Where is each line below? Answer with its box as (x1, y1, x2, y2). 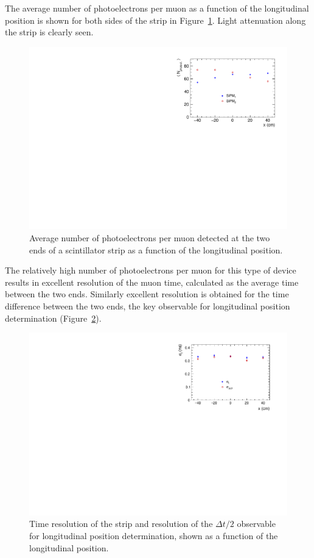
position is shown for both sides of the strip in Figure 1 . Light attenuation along (5, 13, 306, 26)
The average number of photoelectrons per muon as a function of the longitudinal (5, 2, 309, 14)
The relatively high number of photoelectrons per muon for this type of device (5, 264, 296, 277)
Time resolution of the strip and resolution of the (29, 517, 213, 530)
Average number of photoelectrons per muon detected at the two (29, 231, 270, 244)
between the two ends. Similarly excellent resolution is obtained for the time (5, 288, 289, 300)
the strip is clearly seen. (5, 26, 94, 38)
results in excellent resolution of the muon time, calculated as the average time (5, 275, 299, 288)
